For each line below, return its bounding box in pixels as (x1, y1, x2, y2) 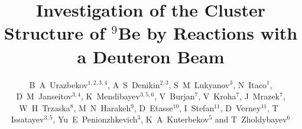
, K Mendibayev (80, 90, 140, 102)
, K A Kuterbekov (141, 113, 209, 125)
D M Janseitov (16, 90, 72, 102)
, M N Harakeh (73, 101, 131, 114)
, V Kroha (198, 90, 236, 102)
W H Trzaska (19, 101, 70, 114)
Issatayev (11, 113, 44, 125)
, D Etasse (134, 101, 173, 114)
